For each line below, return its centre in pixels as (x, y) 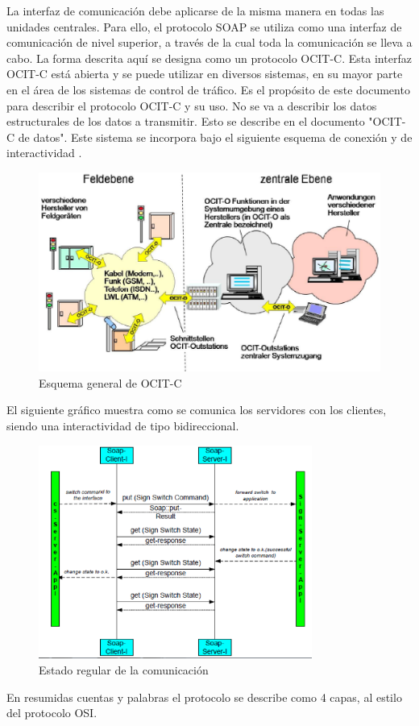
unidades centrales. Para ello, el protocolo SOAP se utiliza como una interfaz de (204, 26)
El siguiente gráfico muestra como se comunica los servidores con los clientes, (197, 410)
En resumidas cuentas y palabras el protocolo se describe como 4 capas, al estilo (204, 697)
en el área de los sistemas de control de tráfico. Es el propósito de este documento (208, 89)
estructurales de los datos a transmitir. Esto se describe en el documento (186, 121)
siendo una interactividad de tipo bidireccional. (123, 425)
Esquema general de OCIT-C (110, 382)
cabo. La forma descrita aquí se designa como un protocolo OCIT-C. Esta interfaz (209, 58)
